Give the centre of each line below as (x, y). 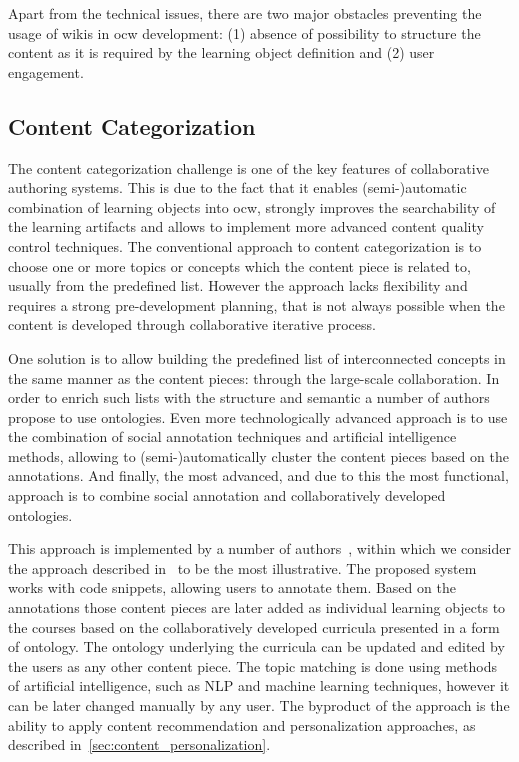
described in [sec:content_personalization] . (139, 744)
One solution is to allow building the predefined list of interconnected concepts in (257, 357)
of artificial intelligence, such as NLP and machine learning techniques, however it (259, 685)
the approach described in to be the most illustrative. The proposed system (242, 567)
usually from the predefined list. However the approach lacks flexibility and (238, 285)
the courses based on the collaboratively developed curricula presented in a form (254, 626)
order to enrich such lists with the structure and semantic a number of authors (249, 397)
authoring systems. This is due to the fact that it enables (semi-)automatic (237, 187)
